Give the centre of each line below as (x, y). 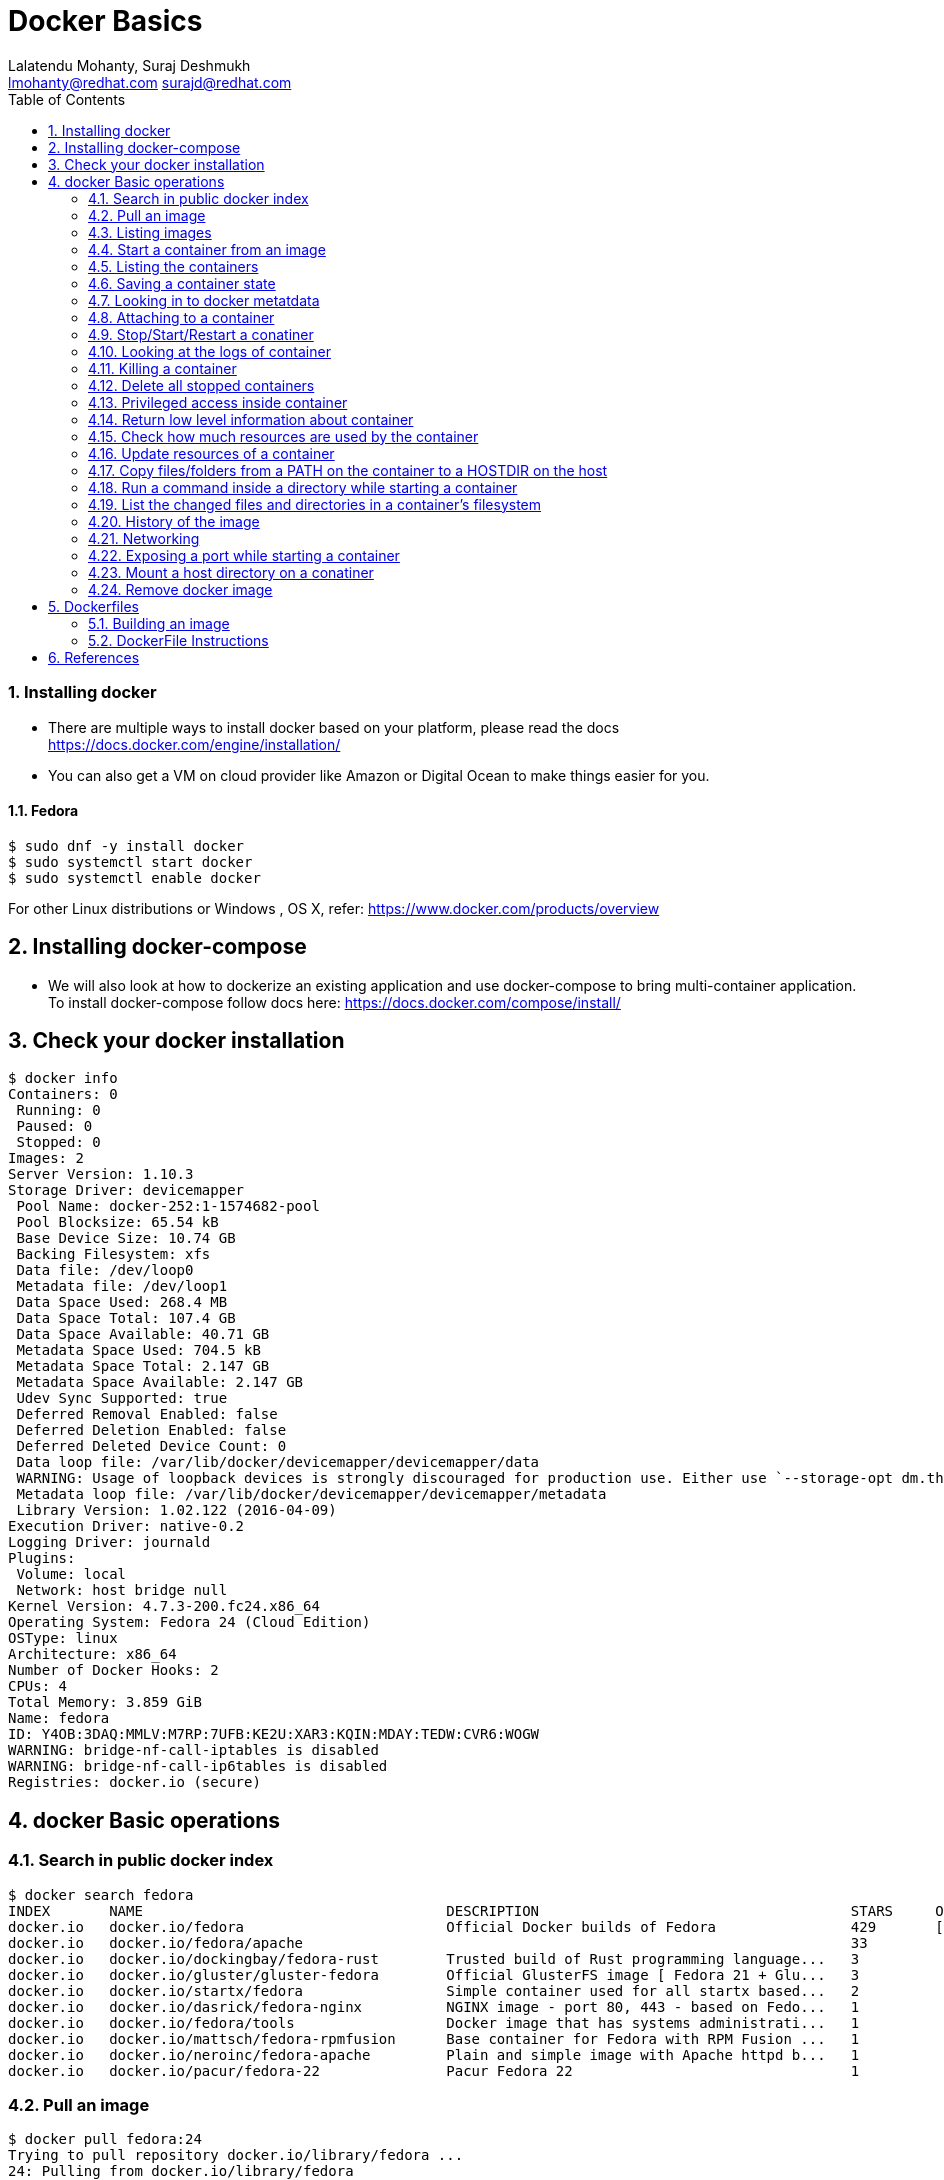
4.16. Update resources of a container (211, 453)
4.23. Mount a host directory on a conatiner (231, 572)
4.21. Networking (144, 538)
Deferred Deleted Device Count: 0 (151, 1446)
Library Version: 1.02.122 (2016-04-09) (176, 1510)
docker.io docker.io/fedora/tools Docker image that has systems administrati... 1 (434, 2022)
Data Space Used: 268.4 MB (122, 1302)
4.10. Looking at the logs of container (209, 351)
